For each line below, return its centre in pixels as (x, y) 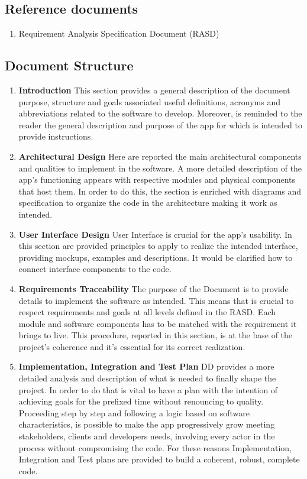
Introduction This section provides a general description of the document (154, 90)
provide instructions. (56, 136)
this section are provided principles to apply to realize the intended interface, (158, 246)
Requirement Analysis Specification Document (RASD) (119, 33)
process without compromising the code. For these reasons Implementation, (155, 447)
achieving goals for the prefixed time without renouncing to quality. (141, 401)
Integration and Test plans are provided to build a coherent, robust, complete (159, 459)
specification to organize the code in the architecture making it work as (148, 203)
